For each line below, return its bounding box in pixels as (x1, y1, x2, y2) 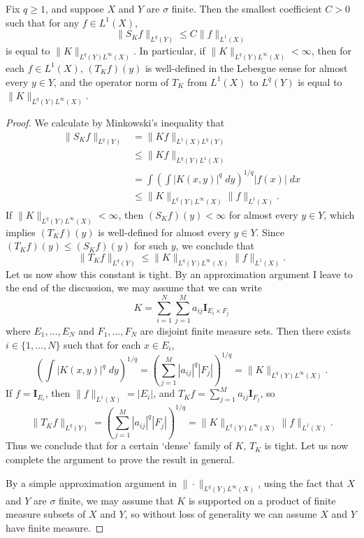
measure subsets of (6, 507, 86, 521)
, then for (311, 43, 352, 58)
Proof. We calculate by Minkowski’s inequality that (6, 115, 225, 129)
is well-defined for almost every (98, 224, 231, 239)
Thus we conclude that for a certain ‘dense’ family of (6, 438, 232, 453)
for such (133, 238, 168, 253)
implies (6, 224, 36, 239)
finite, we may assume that (59, 493, 174, 507)
